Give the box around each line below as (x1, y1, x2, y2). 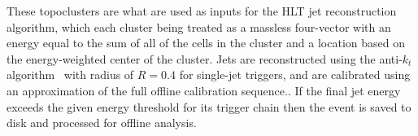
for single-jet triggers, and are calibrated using (179, 66, 411, 83)
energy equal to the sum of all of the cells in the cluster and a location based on (7, 34, 405, 51)
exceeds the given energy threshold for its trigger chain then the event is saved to (7, 98, 411, 115)
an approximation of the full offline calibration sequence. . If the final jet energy (7, 81, 401, 99)
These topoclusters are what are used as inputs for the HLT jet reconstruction (7, 2, 397, 19)
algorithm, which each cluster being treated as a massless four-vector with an (7, 18, 391, 35)
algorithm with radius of (7, 66, 134, 83)
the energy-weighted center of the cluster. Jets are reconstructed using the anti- (7, 50, 403, 67)
